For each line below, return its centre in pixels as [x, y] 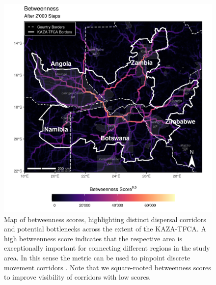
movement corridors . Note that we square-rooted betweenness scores [108, 267]
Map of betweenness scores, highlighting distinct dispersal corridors [105, 219]
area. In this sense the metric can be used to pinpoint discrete [97, 257]
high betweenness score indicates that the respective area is [93, 238]
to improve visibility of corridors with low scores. [78, 277]
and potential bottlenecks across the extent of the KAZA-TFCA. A [105, 229]
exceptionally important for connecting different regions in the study [107, 248]
